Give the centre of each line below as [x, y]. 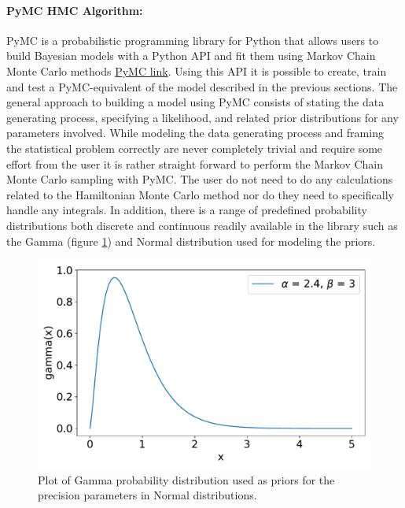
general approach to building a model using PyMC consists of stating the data [195, 102]
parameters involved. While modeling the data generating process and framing [195, 133]
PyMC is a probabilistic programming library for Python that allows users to [193, 40]
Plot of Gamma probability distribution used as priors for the [186, 479]
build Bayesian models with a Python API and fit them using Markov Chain [191, 56]
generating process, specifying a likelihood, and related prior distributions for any [202, 117]
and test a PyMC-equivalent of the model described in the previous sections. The [202, 86]
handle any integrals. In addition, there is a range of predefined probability [187, 210]
